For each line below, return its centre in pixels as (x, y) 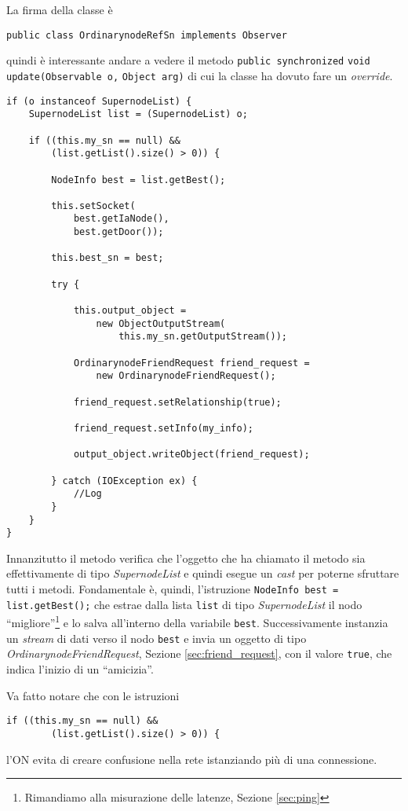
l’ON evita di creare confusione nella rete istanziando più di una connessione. (192, 759)
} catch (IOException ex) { (124, 481)
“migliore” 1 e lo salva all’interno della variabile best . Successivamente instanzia (197, 622)
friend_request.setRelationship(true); (177, 402)
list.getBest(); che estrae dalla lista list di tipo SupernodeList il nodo (184, 604)
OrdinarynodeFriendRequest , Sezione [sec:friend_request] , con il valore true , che (199, 653)
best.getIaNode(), (121, 219)
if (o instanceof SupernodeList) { (99, 101)
